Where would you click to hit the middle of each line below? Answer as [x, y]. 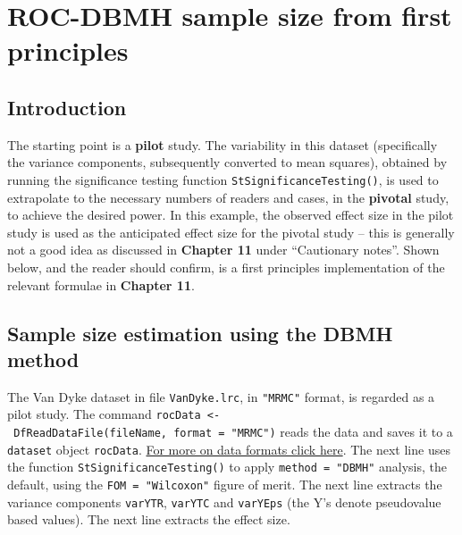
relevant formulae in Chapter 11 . [101, 284]
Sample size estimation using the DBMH [200, 333]
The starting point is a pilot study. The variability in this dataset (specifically [223, 144]
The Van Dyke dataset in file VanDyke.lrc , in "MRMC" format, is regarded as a [221, 396]
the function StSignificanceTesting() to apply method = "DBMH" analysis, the [227, 467]
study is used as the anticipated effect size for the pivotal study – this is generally [231, 232]
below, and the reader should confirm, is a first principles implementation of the [226, 267]
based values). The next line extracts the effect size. [149, 519]
